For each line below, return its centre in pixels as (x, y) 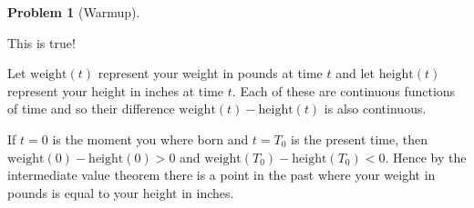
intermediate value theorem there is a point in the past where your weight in (222, 175)
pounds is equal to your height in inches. (121, 192)
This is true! (41, 42)
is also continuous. (375, 109)
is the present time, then (360, 139)
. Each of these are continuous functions (344, 90)
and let (355, 73)
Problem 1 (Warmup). (74, 12)
